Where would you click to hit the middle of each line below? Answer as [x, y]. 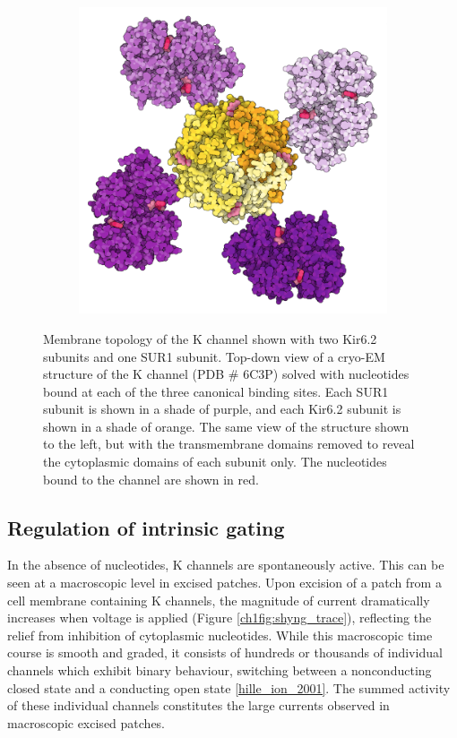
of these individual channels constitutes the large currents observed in [198, 705]
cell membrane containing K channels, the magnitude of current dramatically [219, 600]
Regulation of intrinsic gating [146, 527]
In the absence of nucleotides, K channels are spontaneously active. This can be [226, 565]
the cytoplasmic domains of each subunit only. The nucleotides [215, 462]
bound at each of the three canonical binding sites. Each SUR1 [216, 391]
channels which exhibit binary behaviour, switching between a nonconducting [220, 670]
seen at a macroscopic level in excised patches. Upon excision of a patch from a [224, 583]
